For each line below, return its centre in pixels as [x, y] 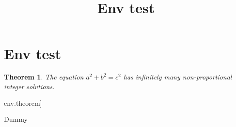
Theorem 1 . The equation [44, 77]
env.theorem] [23, 103]
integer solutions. [29, 86]
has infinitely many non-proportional [178, 77]
